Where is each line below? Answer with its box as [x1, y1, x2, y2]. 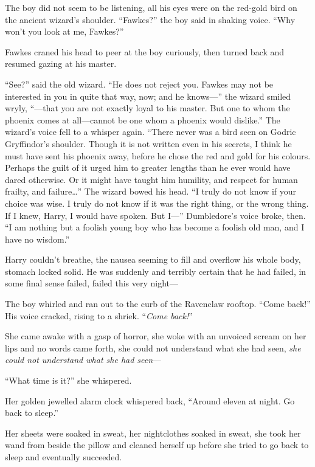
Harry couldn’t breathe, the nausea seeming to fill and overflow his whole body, [5, 253, 301, 266]
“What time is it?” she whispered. [5, 374, 132, 387]
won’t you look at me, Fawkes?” [5, 25, 124, 38]
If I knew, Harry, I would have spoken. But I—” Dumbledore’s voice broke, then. [5, 209, 306, 221]
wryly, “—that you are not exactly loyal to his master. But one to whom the [5, 102, 290, 114]
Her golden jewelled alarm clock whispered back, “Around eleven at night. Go [5, 394, 295, 407]
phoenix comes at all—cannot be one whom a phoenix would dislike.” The [5, 113, 280, 126]
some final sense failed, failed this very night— [5, 277, 179, 289]
